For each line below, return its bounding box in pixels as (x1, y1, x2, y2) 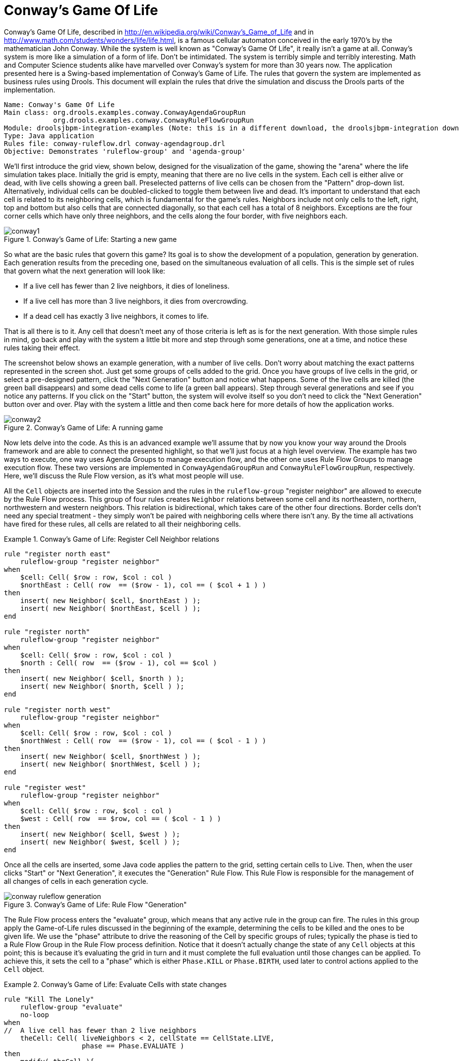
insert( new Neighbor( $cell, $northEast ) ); (20, 596, 201, 604)
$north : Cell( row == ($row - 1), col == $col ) (20, 659, 217, 667)
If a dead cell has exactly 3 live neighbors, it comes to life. (23, 311, 209, 320)
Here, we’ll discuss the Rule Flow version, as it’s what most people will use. (4, 471, 244, 480)
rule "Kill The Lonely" (4, 995, 94, 1003)
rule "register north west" (4, 705, 111, 713)
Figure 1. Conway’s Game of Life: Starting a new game (4, 235, 177, 243)
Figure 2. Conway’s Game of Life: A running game (4, 423, 163, 432)
